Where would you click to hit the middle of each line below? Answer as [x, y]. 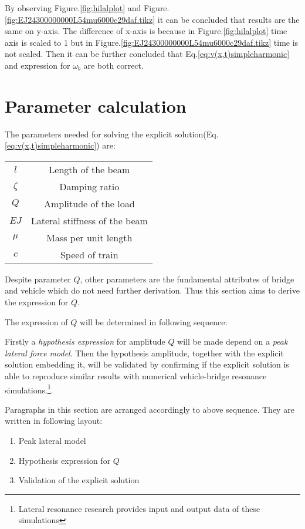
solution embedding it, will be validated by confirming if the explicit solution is [147, 364]
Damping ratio [89, 186]
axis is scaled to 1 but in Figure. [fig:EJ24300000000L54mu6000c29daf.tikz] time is [152, 42]
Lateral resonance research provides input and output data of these [139, 508]
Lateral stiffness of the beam [89, 220]
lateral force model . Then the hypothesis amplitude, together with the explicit [144, 353]
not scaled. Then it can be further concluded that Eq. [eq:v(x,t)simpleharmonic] [147, 54]
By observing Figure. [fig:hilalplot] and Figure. [87, 8]
